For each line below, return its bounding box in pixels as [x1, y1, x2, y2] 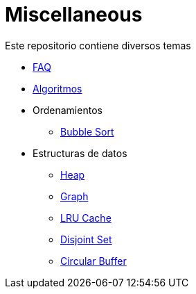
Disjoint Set [60, 233, 112, 245]
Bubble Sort [60, 125, 114, 138]
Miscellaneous [5, 3, 143, 26]
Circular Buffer [60, 254, 127, 267]
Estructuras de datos [33, 147, 127, 159]
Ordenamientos [33, 104, 103, 116]
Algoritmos [33, 82, 82, 95]
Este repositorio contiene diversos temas [5, 39, 191, 51]
